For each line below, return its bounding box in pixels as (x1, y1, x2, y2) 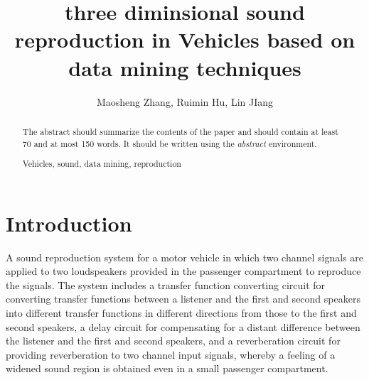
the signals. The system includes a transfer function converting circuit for (6, 277, 326, 292)
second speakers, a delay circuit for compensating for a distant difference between (6, 319, 360, 334)
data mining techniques (68, 53, 301, 82)
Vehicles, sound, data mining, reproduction (22, 158, 181, 170)
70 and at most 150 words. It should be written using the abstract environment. (22, 137, 317, 149)
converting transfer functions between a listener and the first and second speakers (6, 291, 360, 306)
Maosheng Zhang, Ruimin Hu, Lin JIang (96, 94, 274, 109)
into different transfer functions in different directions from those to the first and (6, 305, 357, 320)
